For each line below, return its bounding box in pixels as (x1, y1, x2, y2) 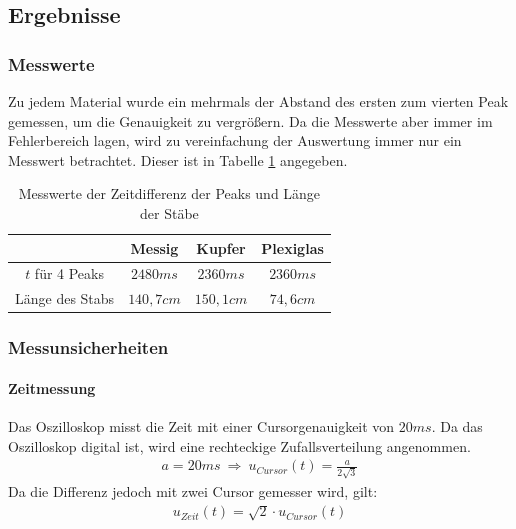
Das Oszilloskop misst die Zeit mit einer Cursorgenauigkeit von (8, 415, 395, 436)
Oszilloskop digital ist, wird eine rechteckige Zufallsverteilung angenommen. (8, 435, 471, 456)
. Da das (431, 415, 483, 436)
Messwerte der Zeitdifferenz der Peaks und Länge (18, 183, 321, 204)
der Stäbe (140, 202, 199, 223)
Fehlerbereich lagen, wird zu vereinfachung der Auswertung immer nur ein (8, 130, 462, 151)
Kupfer (196, 237, 246, 258)
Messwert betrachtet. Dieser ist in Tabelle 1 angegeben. (8, 149, 348, 170)
